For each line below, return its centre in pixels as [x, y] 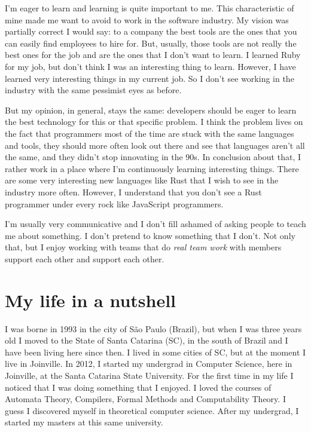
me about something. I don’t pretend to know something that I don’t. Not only [150, 235]
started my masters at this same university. [84, 422]
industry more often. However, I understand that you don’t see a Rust [133, 192]
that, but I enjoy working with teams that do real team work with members [143, 247]
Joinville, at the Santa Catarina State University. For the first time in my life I [149, 375]
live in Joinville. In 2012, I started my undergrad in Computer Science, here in [149, 364]
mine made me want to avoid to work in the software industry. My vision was [147, 19]
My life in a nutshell [91, 300]
